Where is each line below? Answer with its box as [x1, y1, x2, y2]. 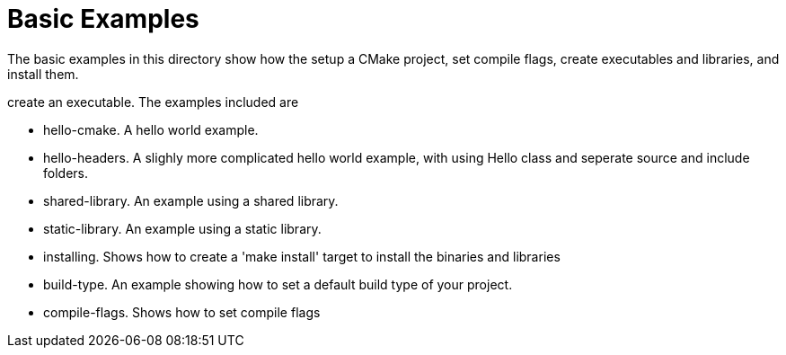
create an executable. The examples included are [7, 93, 299, 110]
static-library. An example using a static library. [43, 220, 322, 236]
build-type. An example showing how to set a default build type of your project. [43, 276, 513, 292]
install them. [7, 66, 79, 82]
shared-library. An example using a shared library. [43, 192, 339, 209]
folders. [43, 164, 88, 181]
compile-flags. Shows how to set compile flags [43, 304, 321, 320]
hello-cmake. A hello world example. [43, 121, 259, 138]
